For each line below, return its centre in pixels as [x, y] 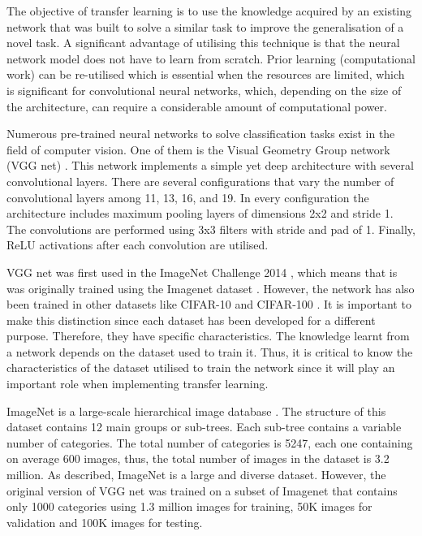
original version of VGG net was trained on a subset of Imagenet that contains [202, 490]
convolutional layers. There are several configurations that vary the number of [200, 181]
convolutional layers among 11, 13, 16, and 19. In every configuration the [188, 197]
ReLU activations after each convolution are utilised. [138, 245]
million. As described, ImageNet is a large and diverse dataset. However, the [196, 475]
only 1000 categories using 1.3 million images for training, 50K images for [189, 506]
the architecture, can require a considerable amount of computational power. [197, 106]
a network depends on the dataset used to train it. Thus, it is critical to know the [210, 351]
